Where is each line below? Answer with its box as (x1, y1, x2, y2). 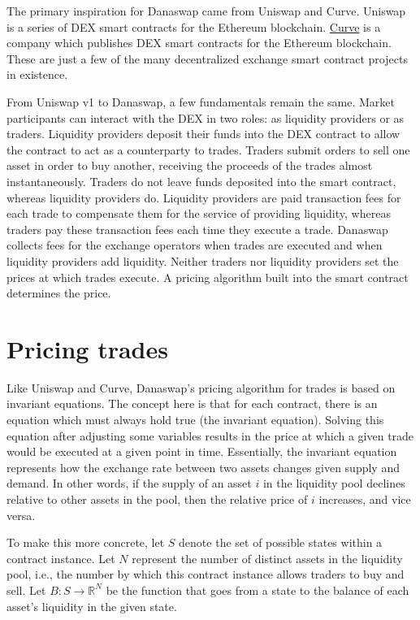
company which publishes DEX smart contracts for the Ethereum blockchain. (6, 34, 392, 51)
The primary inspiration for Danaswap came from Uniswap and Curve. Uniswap (6, 2, 406, 19)
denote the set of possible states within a (179, 534, 383, 551)
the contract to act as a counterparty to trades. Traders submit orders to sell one (6, 141, 410, 158)
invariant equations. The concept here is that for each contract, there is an (6, 395, 378, 412)
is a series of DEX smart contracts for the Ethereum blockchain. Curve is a (6, 18, 381, 35)
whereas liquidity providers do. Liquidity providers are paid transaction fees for (6, 189, 401, 206)
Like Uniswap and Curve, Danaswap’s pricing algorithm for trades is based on (6, 379, 396, 396)
